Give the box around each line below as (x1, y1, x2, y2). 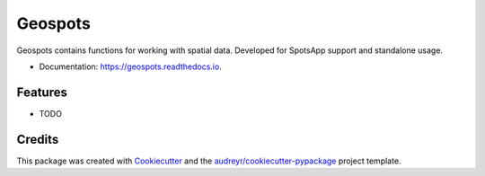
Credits (16, 131, 59, 147)
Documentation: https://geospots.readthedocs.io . (39, 61, 222, 72)
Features (16, 84, 67, 100)
